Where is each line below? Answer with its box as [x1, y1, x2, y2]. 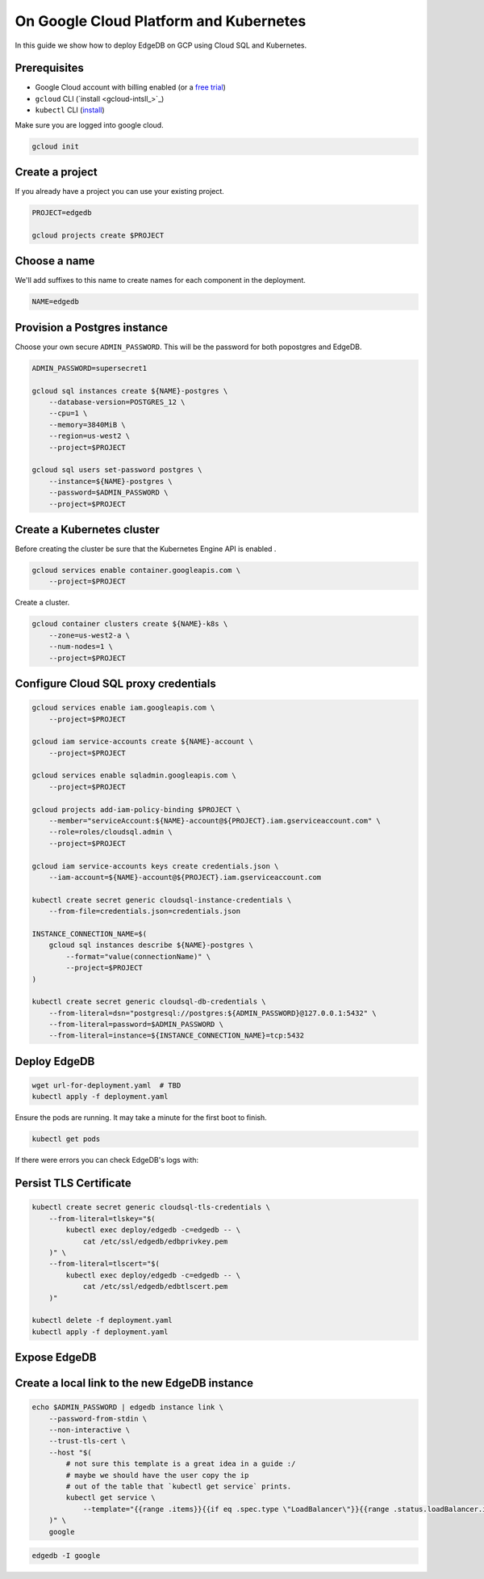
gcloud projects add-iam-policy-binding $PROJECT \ [31, 805, 241, 814]
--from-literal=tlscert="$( [48, 1259, 161, 1269]
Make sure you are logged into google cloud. [15, 120, 165, 129]
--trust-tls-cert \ [48, 1437, 127, 1446]
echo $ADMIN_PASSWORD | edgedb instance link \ [31, 1403, 223, 1412]
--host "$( [48, 1447, 92, 1457]
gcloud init [31, 141, 80, 151]
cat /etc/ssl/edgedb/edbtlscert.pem [82, 1282, 228, 1291]
